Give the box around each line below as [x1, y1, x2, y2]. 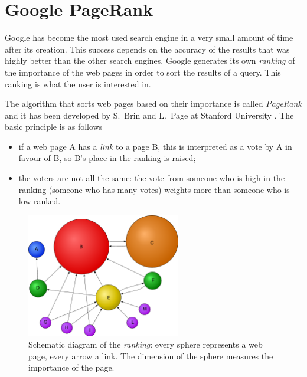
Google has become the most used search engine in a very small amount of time [5, 31, 293, 44]
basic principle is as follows [5, 120, 103, 133]
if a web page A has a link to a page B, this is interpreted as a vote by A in [18, 140, 292, 152]
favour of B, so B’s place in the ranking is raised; [18, 152, 196, 164]
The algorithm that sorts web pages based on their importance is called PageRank [5, 97, 302, 110]
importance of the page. [28, 361, 115, 373]
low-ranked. [18, 195, 61, 207]
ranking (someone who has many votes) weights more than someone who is [18, 183, 290, 195]
